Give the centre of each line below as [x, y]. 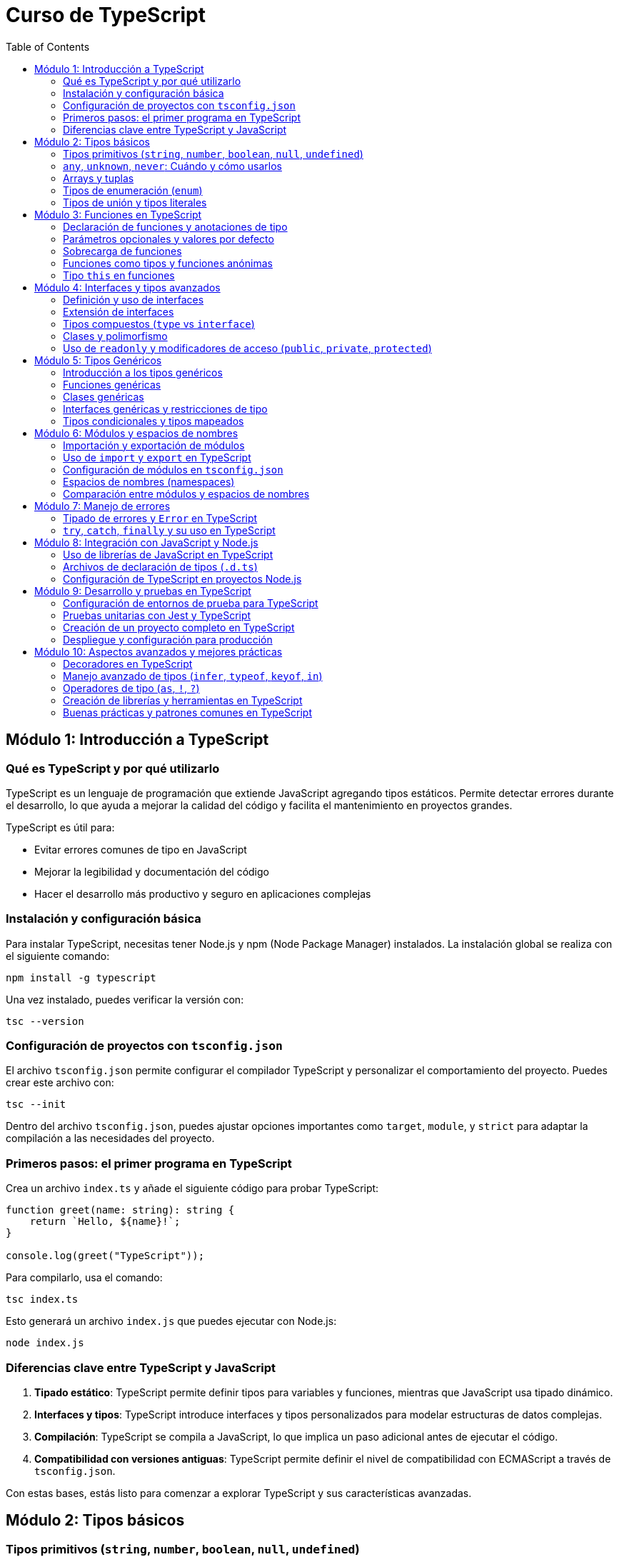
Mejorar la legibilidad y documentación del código [152, 871]
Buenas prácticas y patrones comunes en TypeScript [187, 712]
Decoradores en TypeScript [128, 664]
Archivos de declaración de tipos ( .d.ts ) [160, 566]
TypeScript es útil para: [60, 827]
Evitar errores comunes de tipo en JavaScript [141, 849]
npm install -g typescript [81, 977]
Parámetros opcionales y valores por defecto [168, 239]
